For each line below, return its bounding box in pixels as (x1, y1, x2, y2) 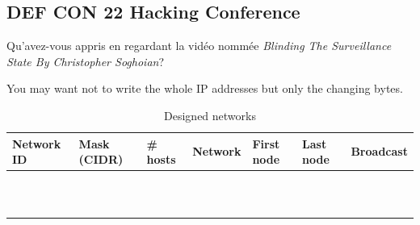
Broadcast (351, 143, 408, 160)
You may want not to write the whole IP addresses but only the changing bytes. (6, 80, 403, 97)
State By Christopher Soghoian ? (6, 52, 165, 69)
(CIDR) (78, 151, 124, 168)
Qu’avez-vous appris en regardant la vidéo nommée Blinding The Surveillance (6, 37, 392, 54)
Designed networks (164, 106, 256, 123)
